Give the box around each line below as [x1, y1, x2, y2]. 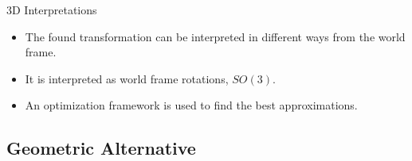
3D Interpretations [6, 2, 97, 17]
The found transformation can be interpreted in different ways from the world [25, 28, 406, 44]
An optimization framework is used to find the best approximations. [25, 97, 358, 113]
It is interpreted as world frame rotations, [25, 70, 229, 86]
